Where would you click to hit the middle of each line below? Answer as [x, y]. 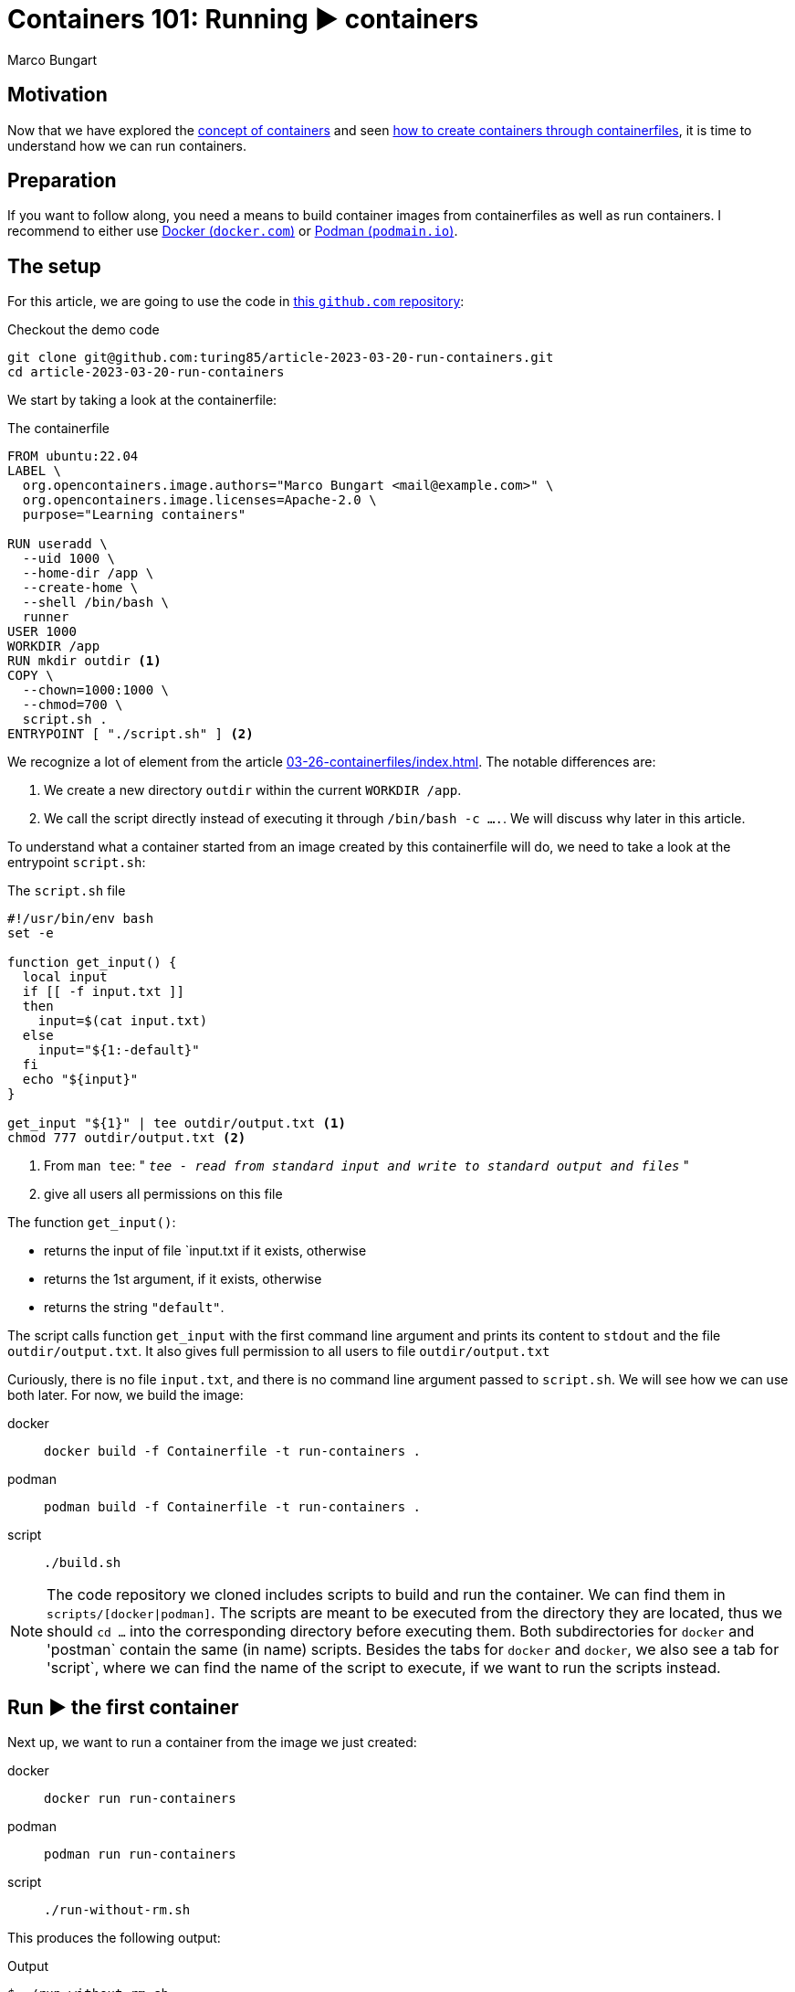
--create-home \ [80, 588]
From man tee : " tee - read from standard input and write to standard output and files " [367, 1166]
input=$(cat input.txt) [123, 1021]
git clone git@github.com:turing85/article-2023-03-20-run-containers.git [281, 358]
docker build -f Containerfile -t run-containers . [233, 1452]
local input [65, 977]
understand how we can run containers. [127, 145]
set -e [31, 933]
